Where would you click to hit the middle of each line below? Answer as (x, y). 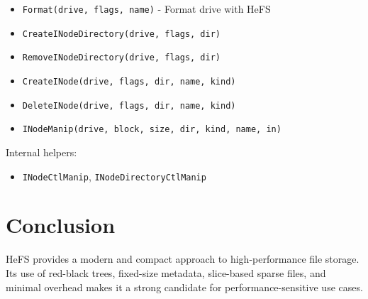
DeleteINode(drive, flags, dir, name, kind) (129, 105)
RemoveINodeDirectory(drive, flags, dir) (121, 58)
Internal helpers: (41, 152)
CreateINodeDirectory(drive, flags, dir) (121, 34)
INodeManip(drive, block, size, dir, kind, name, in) (152, 130)
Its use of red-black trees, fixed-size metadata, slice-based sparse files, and (166, 272)
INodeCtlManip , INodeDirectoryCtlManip (114, 176)
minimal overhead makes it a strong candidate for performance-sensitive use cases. (184, 287)
